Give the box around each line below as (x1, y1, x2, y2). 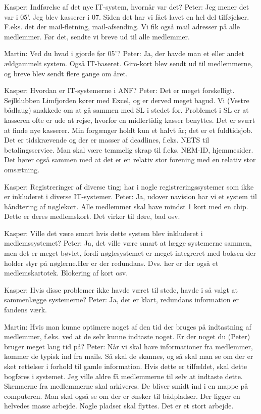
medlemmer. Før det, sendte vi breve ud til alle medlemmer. (4, 31, 190, 41)
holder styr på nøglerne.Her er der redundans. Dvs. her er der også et (4, 257, 219, 268)
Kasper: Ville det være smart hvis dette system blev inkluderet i (4, 227, 203, 238)
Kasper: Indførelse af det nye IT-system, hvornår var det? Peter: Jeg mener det (4, 2, 249, 12)
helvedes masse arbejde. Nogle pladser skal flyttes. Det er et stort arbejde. (4, 400, 234, 411)
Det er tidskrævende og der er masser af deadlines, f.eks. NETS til (4, 134, 210, 145)
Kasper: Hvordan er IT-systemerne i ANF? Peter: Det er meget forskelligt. (4, 85, 235, 96)
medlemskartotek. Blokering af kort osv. (4, 267, 128, 278)
